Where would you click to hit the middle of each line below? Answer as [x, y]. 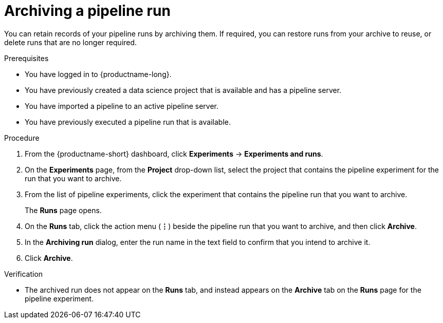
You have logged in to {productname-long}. [98, 74]
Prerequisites [26, 58]
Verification [24, 274]
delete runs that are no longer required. [71, 42]
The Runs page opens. [63, 210]
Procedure [22, 138]
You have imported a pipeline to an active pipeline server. [122, 106]
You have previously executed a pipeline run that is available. [128, 122]
